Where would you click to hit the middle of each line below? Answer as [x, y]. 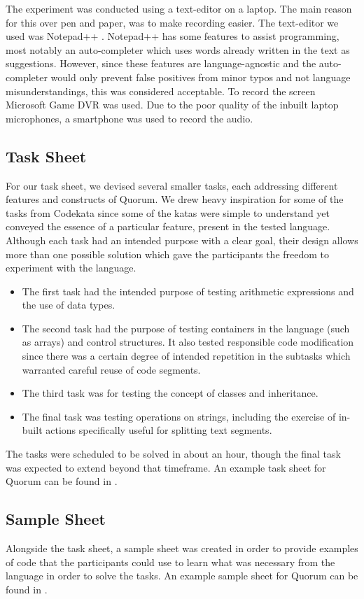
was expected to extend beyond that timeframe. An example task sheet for [166, 467]
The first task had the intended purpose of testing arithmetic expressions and [188, 291]
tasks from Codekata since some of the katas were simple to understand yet [168, 212]
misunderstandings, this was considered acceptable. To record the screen [161, 91]
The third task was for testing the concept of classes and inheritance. [170, 393]
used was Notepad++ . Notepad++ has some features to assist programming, [173, 36]
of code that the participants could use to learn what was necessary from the [170, 562]
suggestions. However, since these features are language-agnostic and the [161, 63]
